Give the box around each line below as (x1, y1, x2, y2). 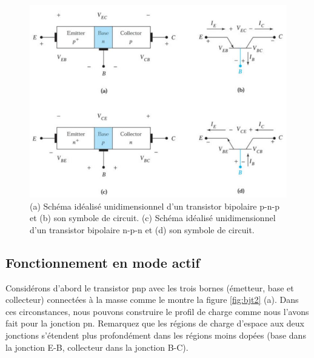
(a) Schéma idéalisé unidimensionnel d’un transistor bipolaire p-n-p (30, 199, 279, 212)
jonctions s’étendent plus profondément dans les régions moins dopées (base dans (5, 329, 306, 342)
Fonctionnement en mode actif (5, 253, 200, 271)
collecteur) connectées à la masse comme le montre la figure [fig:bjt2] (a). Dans (5, 293, 299, 306)
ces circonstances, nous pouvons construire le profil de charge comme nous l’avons (5, 305, 309, 317)
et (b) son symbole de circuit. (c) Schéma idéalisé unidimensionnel (30, 211, 276, 224)
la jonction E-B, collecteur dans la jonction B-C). (5, 340, 189, 353)
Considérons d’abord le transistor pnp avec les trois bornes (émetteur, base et (5, 281, 294, 294)
